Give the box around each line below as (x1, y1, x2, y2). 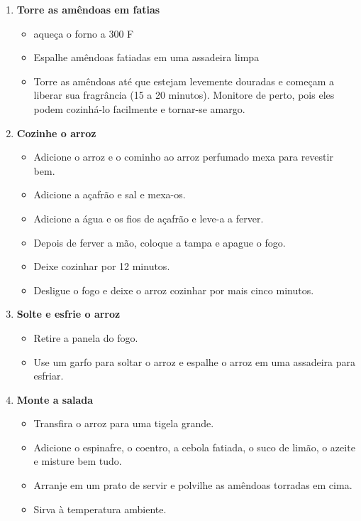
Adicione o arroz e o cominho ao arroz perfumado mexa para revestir (33, 149, 333, 164)
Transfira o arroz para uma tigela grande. (33, 416, 214, 431)
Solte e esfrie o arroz (16, 306, 121, 321)
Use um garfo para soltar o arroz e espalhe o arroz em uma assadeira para (33, 354, 355, 369)
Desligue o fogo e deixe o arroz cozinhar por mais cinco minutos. (33, 282, 314, 297)
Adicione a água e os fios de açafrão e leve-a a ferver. (33, 210, 264, 225)
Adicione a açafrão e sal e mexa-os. (33, 187, 186, 202)
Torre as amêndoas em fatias (16, 2, 160, 16)
